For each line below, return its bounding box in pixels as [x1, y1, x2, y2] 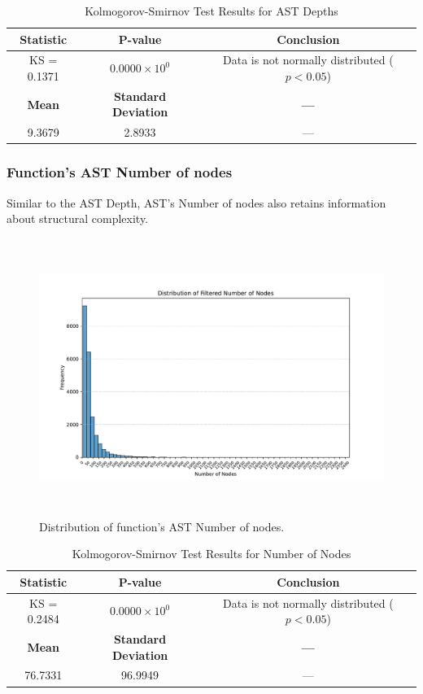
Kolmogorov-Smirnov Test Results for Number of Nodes [72, 545, 351, 562]
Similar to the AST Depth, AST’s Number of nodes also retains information [7, 194, 386, 211]
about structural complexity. [7, 210, 149, 227]
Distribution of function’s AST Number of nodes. [39, 517, 285, 535]
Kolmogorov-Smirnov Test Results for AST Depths [85, 2, 338, 19]
